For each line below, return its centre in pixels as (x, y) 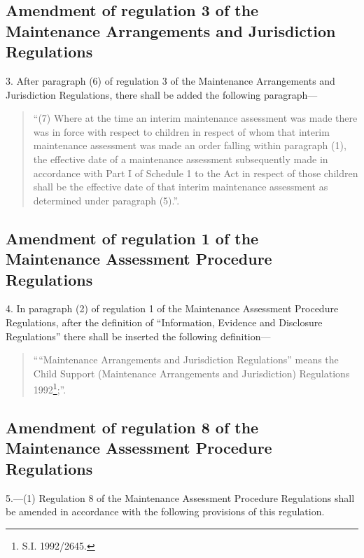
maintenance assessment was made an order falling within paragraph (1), (190, 145)
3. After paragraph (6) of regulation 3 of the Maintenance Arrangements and (170, 80)
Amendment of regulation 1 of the (132, 238)
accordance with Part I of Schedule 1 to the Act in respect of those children (196, 173)
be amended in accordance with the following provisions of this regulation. (165, 511)
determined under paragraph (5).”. (106, 200)
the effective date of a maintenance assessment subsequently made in (181, 159)
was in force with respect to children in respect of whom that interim (181, 131)
